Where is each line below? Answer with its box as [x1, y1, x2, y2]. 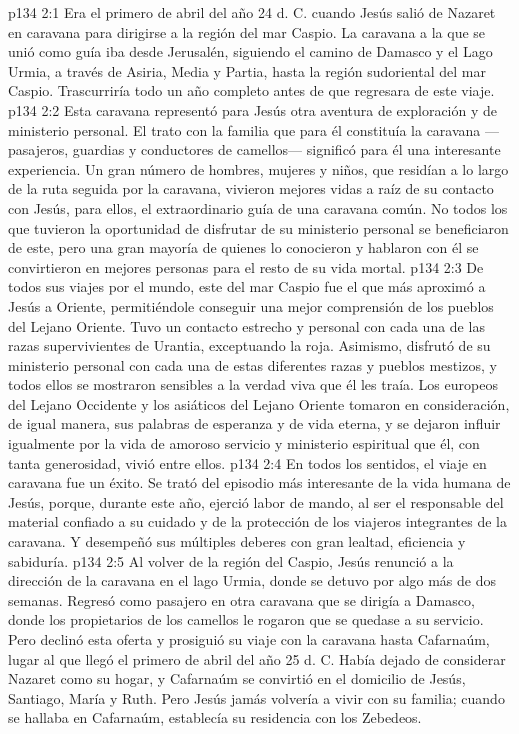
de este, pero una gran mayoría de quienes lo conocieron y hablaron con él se [8, 237, 479, 258]
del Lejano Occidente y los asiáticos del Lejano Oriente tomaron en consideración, [8, 393, 510, 414]
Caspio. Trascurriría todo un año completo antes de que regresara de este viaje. [8, 80, 495, 101]
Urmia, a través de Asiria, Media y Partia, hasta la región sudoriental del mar [8, 60, 486, 81]
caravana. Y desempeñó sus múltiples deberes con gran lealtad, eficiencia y [8, 531, 466, 552]
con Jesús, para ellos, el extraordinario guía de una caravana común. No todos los [8, 197, 508, 218]
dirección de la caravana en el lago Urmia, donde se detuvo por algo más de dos [8, 570, 497, 591]
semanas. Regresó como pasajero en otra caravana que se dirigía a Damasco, [8, 589, 475, 610]
